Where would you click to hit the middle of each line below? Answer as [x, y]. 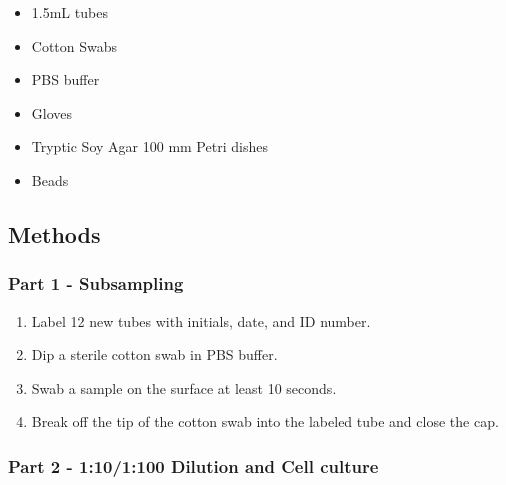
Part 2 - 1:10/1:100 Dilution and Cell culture [193, 465]
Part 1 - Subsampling [96, 283]
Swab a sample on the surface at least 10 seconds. [184, 387]
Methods [54, 233]
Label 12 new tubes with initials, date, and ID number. [201, 320]
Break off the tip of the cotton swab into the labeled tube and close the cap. [265, 421]
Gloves [52, 112]
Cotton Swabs [74, 45]
